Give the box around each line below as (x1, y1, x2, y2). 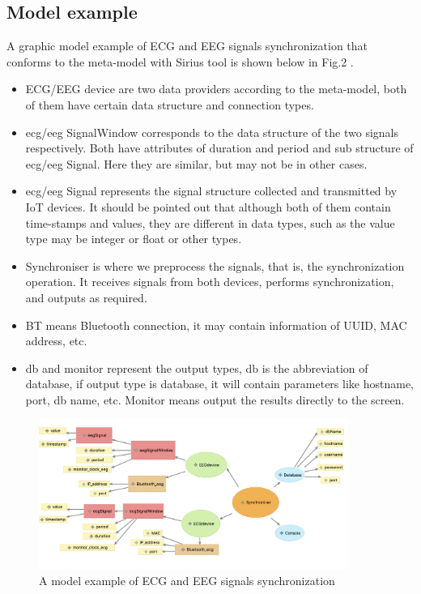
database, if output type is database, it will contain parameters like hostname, (25, 375, 414, 392)
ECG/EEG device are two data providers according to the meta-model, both (25, 80, 407, 97)
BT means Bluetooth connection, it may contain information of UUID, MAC (25, 316, 407, 333)
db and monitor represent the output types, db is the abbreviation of (25, 359, 368, 376)
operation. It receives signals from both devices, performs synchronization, (25, 273, 394, 290)
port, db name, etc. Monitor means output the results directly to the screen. (25, 391, 405, 408)
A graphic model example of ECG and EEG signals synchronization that (6, 37, 368, 54)
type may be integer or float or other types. (25, 230, 242, 247)
